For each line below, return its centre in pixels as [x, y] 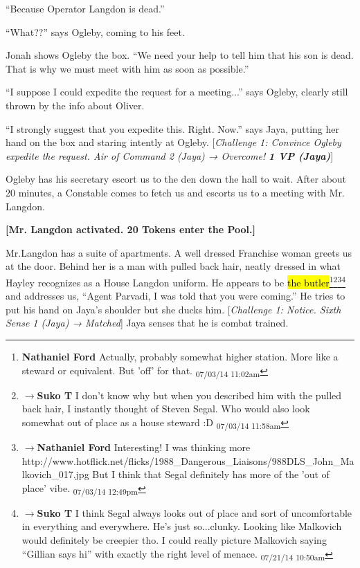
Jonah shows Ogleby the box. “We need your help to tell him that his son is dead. [180, 55]
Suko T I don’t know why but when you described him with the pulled [189, 395]
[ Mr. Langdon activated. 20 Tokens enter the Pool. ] [130, 229]
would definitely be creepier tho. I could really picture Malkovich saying [174, 540]
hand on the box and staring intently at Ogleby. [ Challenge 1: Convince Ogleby [173, 142]
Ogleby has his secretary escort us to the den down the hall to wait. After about [176, 179]
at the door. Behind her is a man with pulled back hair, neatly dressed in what [173, 266]
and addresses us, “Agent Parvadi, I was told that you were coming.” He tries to [175, 296]
